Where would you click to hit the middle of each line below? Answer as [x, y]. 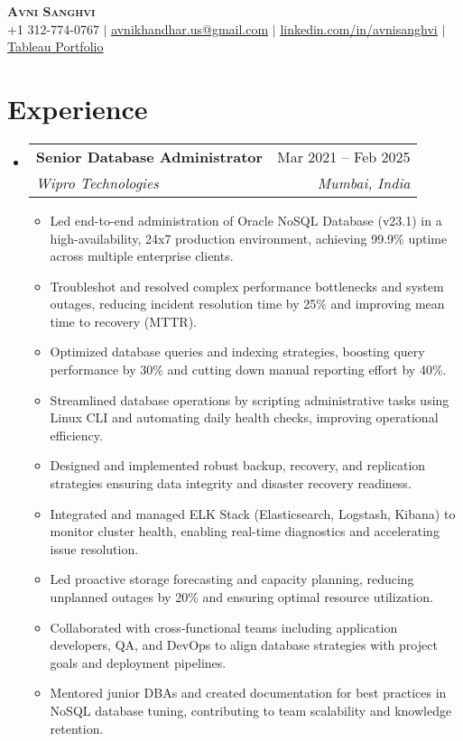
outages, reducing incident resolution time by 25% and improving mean [247, 304]
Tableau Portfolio [56, 46]
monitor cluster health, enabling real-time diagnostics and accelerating [245, 531]
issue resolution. [94, 548]
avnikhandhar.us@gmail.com [190, 28]
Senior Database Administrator [149, 156]
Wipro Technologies [97, 182]
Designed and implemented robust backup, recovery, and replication [238, 465]
